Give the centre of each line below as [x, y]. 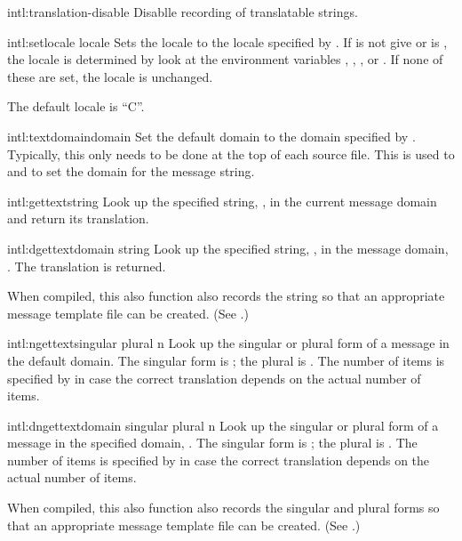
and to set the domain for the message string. [131, 171]
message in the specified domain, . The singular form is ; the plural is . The [212, 443]
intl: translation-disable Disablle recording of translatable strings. [183, 12]
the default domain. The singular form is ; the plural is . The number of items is [226, 360]
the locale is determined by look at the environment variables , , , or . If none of [225, 59]
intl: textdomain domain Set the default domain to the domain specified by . [211, 136]
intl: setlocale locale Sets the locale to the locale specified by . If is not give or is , [227, 41]
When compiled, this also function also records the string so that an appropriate [226, 296]
